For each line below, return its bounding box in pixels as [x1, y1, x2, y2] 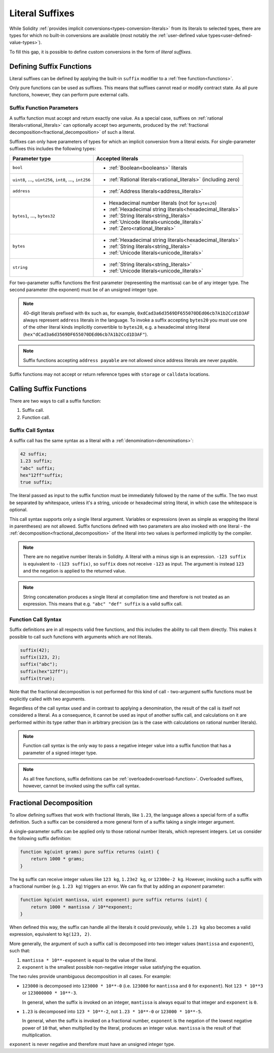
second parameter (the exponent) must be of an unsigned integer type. [9, 287, 158, 293]
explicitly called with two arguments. [9, 695, 86, 702]
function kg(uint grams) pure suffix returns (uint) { [20, 849, 159, 855]
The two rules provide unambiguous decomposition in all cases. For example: [9, 973, 172, 979]
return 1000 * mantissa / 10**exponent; [30, 904, 133, 910]
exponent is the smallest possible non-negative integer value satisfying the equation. [22, 964, 201, 970]
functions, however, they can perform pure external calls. [9, 92, 129, 98]
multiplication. [22, 1032, 52, 1038]
